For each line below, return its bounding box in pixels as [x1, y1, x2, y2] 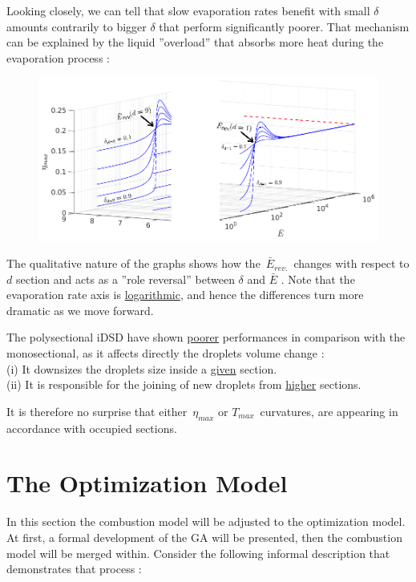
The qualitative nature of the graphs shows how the [6, 255, 261, 272]
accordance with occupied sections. [6, 419, 177, 436]
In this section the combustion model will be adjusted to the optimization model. [6, 513, 406, 530]
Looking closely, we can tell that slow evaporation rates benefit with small [6, 2, 370, 18]
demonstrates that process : [6, 560, 142, 577]
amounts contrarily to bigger [6, 18, 147, 34]
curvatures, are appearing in [260, 402, 398, 419]
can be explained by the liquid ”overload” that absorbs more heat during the [6, 34, 384, 51]
